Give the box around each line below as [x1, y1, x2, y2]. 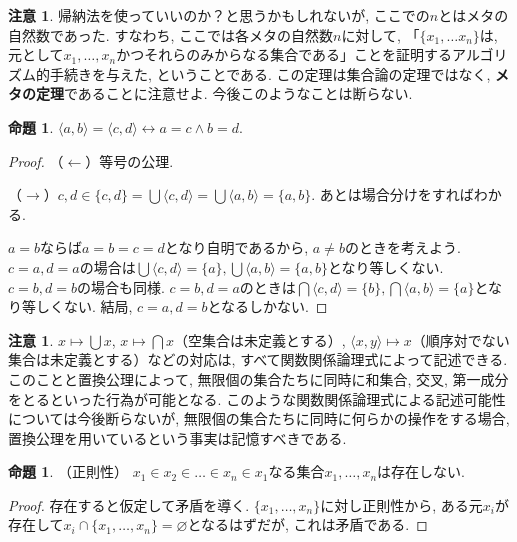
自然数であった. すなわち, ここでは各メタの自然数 [8, 24, 333, 45]
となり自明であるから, [164, 237, 309, 258]
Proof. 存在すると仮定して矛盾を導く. [8, 494, 250, 515]
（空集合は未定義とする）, [174, 329, 346, 350]
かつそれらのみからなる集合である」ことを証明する [116, 44, 453, 65]
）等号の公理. [85, 150, 174, 171]
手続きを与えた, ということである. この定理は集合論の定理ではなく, [49, 63, 491, 84]
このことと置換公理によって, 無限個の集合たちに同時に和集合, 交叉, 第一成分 [8, 368, 509, 389]
